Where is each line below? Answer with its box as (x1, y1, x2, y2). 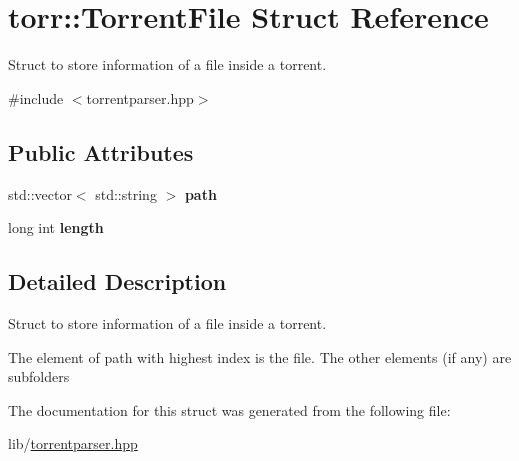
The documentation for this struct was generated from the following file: (8, 399, 451, 420)
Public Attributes (8, 136, 194, 167)
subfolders (8, 366, 70, 387)
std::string (95, 183, 157, 204)
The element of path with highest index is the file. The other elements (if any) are (8, 346, 512, 367)
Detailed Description (8, 266, 227, 297)
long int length (8, 217, 104, 238)
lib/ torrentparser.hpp (8, 433, 138, 454)
